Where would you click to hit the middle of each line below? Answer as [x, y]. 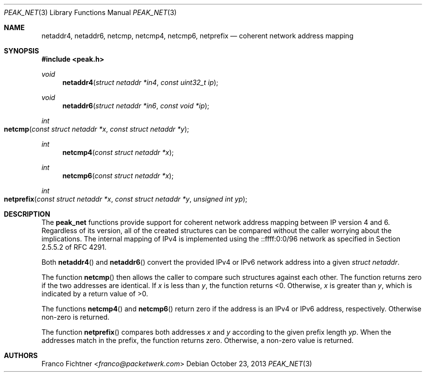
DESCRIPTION [27, 214]
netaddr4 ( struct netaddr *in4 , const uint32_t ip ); [140, 82]
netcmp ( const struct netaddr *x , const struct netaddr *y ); [97, 129]
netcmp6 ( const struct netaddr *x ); [118, 176]
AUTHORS [21, 355]
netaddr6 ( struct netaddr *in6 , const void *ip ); [136, 106]
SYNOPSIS [22, 51]
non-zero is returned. [76, 317]
